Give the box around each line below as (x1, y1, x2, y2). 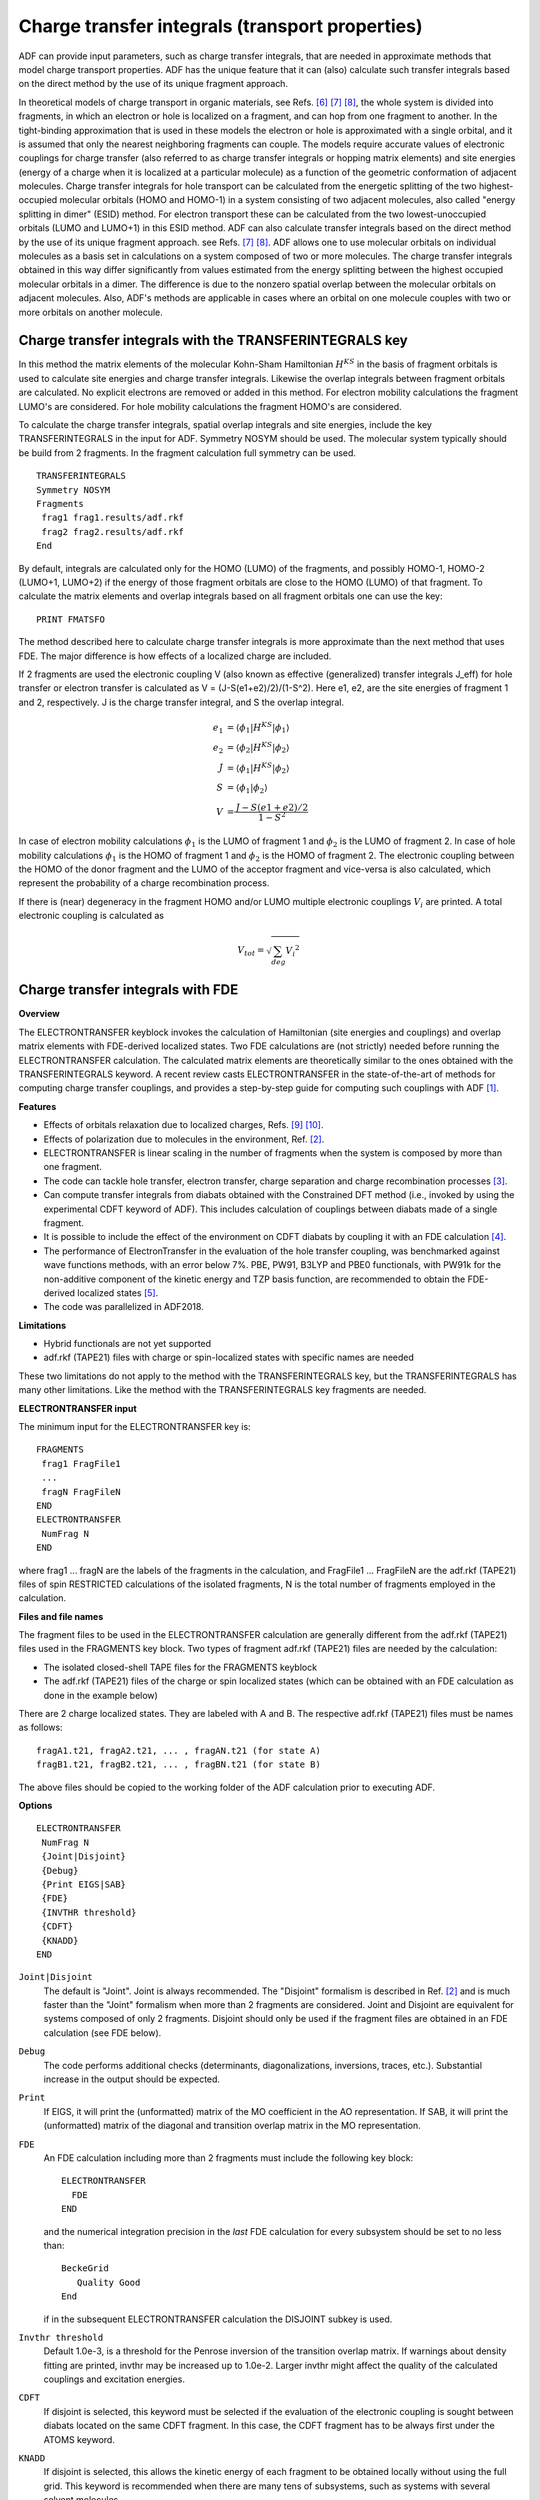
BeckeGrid (61, 2263, 109, 2274)
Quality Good (76, 2276, 141, 2288)
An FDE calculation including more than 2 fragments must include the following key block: (43, 2151, 414, 2164)
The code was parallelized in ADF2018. (43, 1301, 204, 1313)
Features (18, 1100, 57, 1112)
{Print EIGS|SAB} (41, 1878, 127, 1890)
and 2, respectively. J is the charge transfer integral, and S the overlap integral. (18, 696, 345, 708)
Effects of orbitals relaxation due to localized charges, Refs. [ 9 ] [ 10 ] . (43, 1119, 324, 1131)
